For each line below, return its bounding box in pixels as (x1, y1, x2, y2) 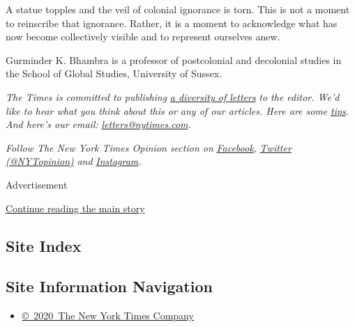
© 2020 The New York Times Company (22, 308, 194, 323)
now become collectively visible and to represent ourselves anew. (6, 29, 280, 44)
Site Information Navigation (6, 276, 213, 297)
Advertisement (6, 177, 68, 191)
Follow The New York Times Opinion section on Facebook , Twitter (6, 140, 292, 154)
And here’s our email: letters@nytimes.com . (6, 117, 191, 131)
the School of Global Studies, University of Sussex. (6, 66, 222, 81)
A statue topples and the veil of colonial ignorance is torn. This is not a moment (6, 2, 350, 16)
